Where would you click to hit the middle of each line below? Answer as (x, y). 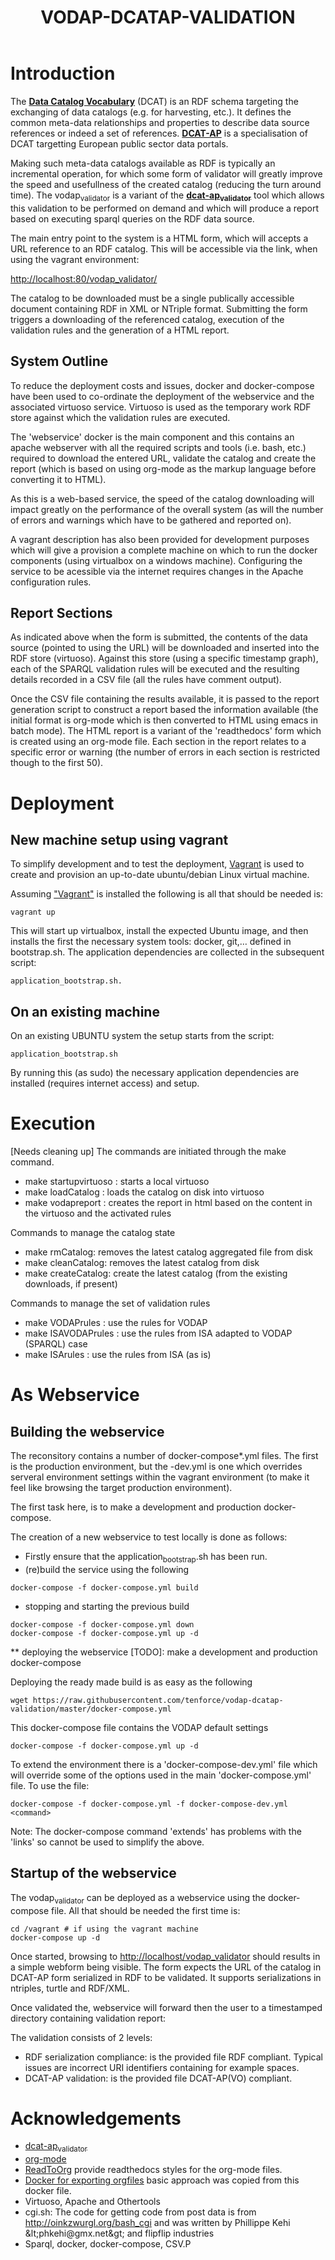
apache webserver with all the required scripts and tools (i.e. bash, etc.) (158, 447)
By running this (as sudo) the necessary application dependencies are (155, 1073)
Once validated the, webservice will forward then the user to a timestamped (166, 2007)
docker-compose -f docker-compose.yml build (104, 1587)
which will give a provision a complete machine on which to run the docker (164, 550)
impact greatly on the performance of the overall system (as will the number (167, 509)
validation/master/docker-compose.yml (91, 1709)
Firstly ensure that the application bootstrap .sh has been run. (146, 1558)
